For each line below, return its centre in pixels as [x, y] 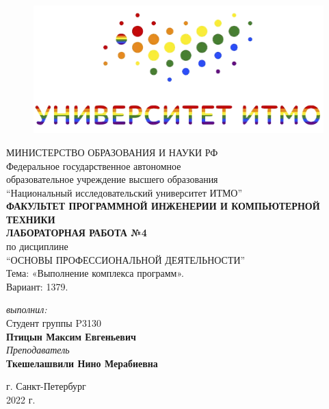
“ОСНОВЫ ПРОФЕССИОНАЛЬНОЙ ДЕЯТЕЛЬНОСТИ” [126, 259]
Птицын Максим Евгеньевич [71, 336]
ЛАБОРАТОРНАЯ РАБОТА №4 [77, 233]
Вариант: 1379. [37, 286]
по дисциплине [37, 246]
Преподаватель [38, 350]
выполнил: [27, 309]
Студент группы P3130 [54, 323]
